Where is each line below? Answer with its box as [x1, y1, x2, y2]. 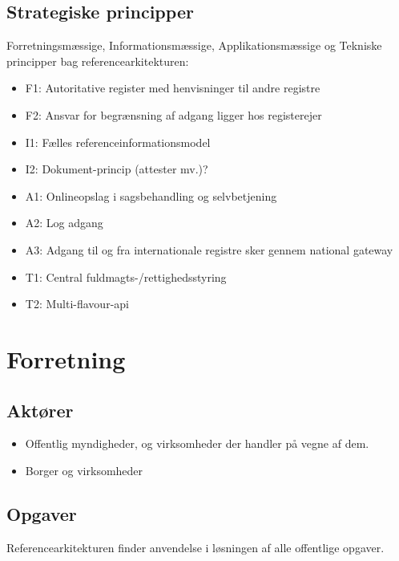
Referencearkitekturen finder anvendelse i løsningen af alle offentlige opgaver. [6, 539, 385, 555]
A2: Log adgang [25, 214, 103, 231]
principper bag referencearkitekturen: [6, 52, 189, 69]
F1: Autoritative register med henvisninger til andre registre [25, 79, 320, 96]
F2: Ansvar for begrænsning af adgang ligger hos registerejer [25, 106, 322, 123]
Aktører [6, 397, 74, 422]
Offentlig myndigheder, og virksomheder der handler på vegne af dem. [25, 435, 369, 452]
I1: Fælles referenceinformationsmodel [25, 133, 211, 150]
